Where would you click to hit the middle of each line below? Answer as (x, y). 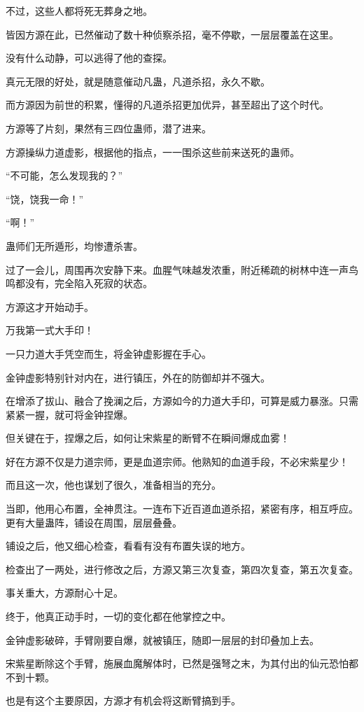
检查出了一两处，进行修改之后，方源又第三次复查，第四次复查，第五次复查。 (182, 569)
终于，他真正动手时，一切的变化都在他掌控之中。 (118, 616)
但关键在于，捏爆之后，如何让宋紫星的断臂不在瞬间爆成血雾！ (148, 438)
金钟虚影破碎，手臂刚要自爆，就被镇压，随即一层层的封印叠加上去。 (162, 640)
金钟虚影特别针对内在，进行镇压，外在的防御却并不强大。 (138, 377)
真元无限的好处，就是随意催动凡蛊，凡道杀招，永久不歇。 (138, 81)
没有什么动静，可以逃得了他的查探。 (89, 58)
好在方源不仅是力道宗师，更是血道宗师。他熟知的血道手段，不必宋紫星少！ (177, 461)
